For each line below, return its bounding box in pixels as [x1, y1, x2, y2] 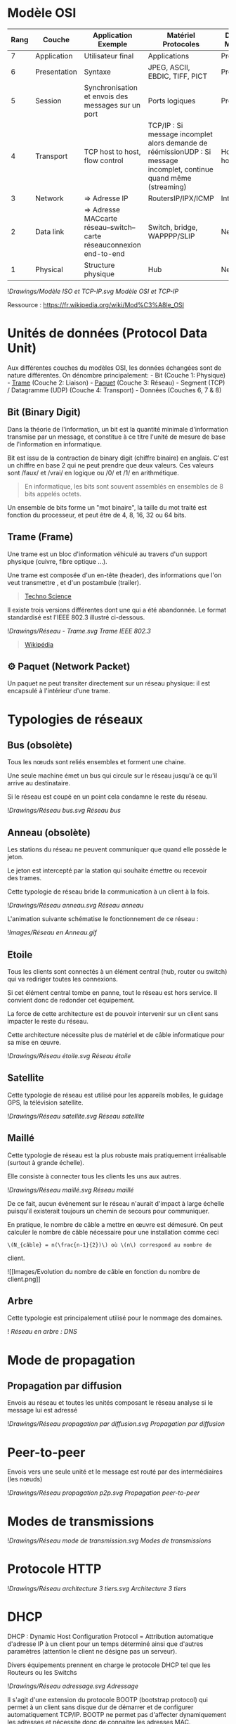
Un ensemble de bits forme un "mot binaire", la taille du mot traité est [7, 503, 207, 511]
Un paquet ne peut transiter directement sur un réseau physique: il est [7, 679, 211, 688]
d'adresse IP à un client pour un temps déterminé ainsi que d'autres [7, 1640, 204, 1648]
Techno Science [24, 592, 72, 600]
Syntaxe [84, 67, 111, 77]
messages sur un [84, 100, 141, 110]
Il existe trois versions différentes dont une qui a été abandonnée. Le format [7, 605, 227, 614]
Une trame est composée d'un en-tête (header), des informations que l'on [7, 571, 222, 579]
